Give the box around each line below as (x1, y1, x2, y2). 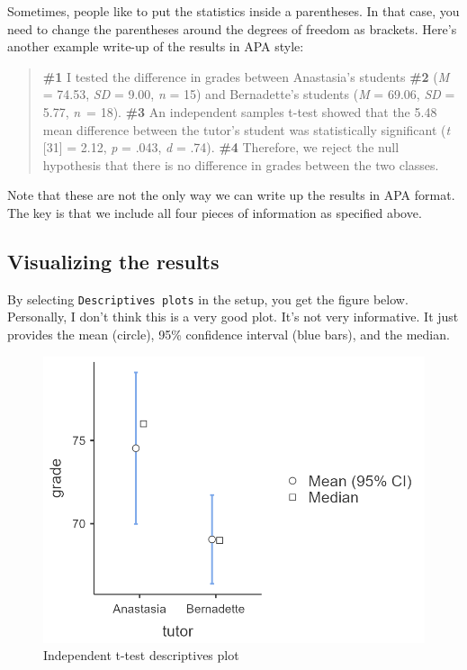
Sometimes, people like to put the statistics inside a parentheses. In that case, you (7, 2, 460, 20)
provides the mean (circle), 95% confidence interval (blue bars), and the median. (7, 324, 450, 343)
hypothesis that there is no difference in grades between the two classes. (42, 155, 439, 174)
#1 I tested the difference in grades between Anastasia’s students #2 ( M (42, 67, 450, 86)
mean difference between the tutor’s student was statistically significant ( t (42, 120, 451, 139)
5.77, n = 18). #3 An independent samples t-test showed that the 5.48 (42, 102, 437, 121)
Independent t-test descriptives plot (43, 646, 239, 665)
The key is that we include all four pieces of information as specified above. (7, 203, 422, 222)
